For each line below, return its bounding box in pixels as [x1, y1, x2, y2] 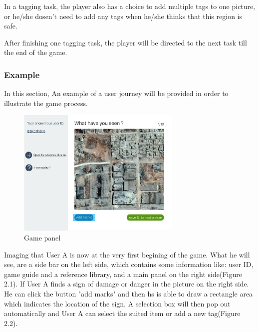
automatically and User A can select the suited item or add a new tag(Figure [4, 308, 241, 318]
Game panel [24, 232, 61, 242]
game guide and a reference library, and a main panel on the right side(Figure [4, 268, 242, 279]
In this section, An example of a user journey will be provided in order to [4, 88, 229, 98]
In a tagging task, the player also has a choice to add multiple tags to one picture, [4, 1, 256, 11]
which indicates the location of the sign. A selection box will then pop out [4, 298, 231, 308]
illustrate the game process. [4, 97, 88, 108]
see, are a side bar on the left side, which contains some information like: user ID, [4, 259, 254, 269]
